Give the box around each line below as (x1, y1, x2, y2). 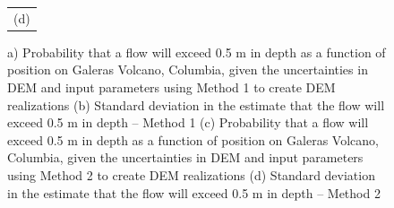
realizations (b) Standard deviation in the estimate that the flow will (7, 95, 385, 114)
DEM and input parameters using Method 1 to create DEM (7, 78, 336, 97)
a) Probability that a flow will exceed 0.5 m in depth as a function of (7, 42, 386, 61)
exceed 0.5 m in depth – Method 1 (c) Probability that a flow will (7, 113, 369, 132)
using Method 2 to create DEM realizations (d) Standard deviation (7, 166, 375, 184)
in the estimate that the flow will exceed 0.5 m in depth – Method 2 (7, 183, 381, 202)
